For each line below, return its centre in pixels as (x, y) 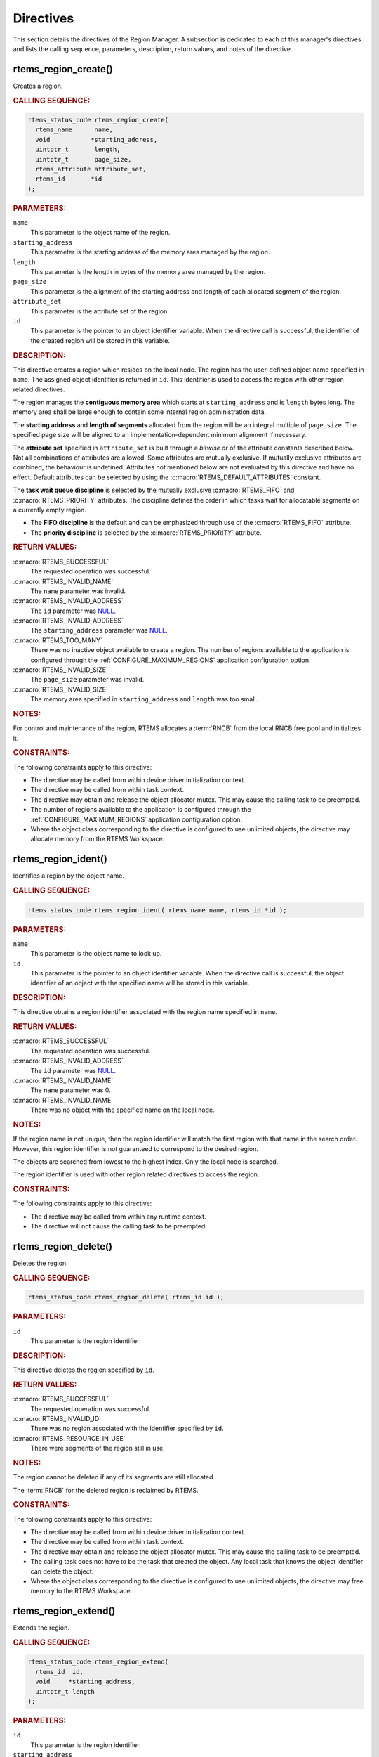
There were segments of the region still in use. (98, 1448)
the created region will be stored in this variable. (100, 340)
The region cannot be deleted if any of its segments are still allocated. (114, 1477)
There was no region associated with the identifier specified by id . (127, 1428)
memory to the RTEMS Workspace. (81, 1591)
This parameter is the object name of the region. (100, 233)
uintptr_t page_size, (84, 159)
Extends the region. (41, 1628)
